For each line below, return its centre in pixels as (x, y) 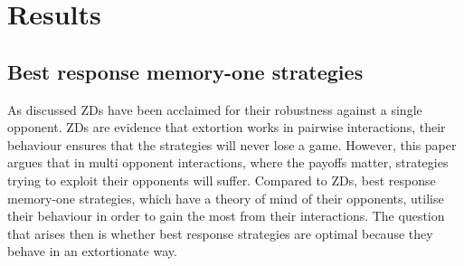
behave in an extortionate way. (92, 251)
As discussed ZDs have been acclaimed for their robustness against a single (215, 109)
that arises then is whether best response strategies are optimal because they (220, 233)
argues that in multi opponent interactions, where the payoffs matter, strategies (228, 162)
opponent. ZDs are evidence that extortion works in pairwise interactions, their (227, 127)
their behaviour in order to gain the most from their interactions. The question (226, 216)
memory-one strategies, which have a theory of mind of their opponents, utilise (226, 198)
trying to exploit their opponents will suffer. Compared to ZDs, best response (222, 180)
